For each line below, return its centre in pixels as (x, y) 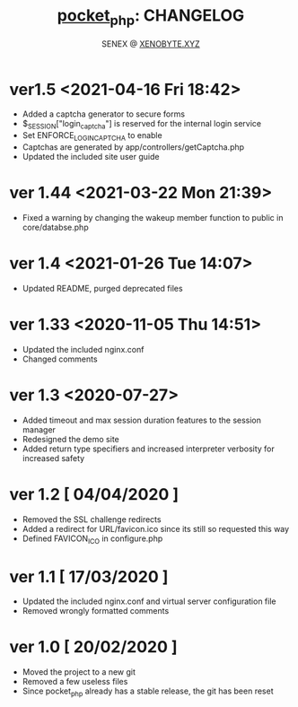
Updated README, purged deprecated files (102, 288)
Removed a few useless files (75, 682)
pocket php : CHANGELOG (151, 17)
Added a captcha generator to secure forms (104, 114)
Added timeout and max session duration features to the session (142, 420)
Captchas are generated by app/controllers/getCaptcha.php (133, 147)
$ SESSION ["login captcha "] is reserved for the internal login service (142, 125)
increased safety (53, 458)
